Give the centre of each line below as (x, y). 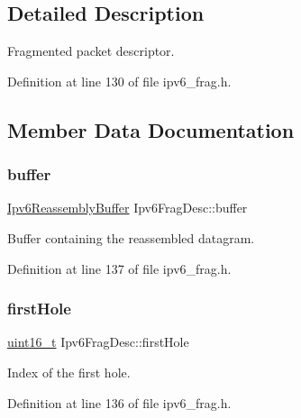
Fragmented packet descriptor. (91, 51)
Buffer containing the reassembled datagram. (131, 237)
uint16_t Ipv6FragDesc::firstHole (98, 342)
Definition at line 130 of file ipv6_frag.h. (119, 81)
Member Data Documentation (151, 129)
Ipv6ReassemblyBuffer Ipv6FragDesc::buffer (128, 208)
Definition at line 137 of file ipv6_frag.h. (119, 268)
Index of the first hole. (69, 372)
